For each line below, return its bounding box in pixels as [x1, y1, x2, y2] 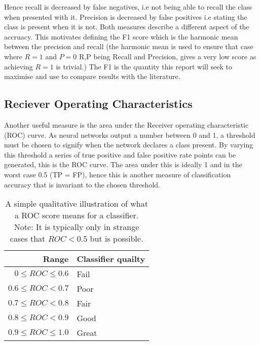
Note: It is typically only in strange [14, 221, 139, 233]
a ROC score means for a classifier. [14, 209, 139, 221]
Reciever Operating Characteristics [4, 96, 193, 111]
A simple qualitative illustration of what [5, 198, 148, 210]
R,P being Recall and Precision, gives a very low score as [79, 51, 256, 61]
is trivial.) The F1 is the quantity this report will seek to [56, 61, 232, 71]
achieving [4, 61, 33, 71]
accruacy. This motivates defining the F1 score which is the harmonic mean [4, 31, 238, 42]
